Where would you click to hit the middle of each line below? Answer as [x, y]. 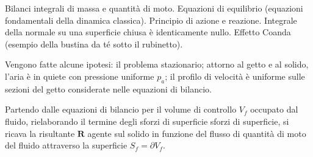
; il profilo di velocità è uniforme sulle [235, 76]
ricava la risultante [40, 133]
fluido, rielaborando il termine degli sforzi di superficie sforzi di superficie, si [147, 121]
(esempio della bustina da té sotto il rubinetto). [94, 44]
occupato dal [274, 109]
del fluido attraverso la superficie [66, 145]
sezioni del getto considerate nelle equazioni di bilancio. [108, 89]
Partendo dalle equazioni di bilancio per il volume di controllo [121, 109]
